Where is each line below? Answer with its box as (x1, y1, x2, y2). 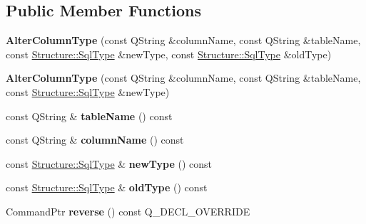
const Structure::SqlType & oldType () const (6, 180, 208, 195)
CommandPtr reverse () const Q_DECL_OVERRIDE (6, 203, 250, 218)
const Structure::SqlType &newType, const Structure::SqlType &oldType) (6, 46, 332, 61)
